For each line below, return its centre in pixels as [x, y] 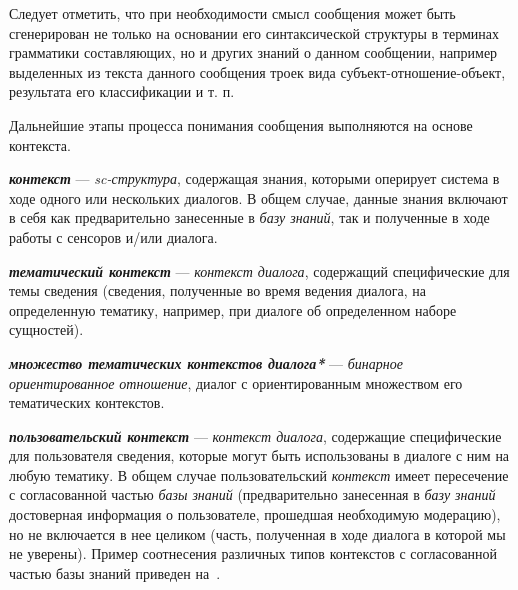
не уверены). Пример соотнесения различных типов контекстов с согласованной [253, 553]
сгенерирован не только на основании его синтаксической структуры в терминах [254, 32]
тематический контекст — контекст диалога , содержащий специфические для [259, 270]
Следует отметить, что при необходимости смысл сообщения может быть [232, 13]
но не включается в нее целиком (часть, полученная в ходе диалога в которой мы [257, 533]
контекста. [40, 144]
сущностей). [46, 329]
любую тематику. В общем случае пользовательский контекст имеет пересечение [259, 474]
